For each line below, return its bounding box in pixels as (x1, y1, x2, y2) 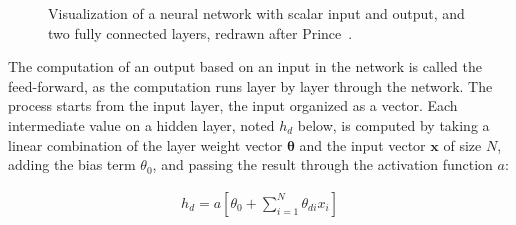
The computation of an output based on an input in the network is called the (8, 56, 482, 77)
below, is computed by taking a (297, 114, 490, 135)
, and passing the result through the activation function (152, 154, 493, 175)
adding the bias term (8, 154, 136, 175)
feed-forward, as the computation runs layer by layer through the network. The (8, 75, 493, 96)
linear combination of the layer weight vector (8, 134, 283, 155)
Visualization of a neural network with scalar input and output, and (48, 3, 465, 23)
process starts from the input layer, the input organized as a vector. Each (8, 95, 458, 116)
